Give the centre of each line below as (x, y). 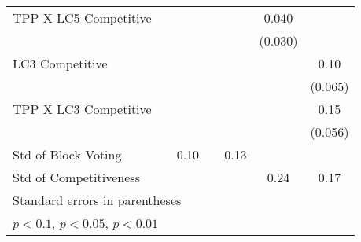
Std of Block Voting (67, 154)
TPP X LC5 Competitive (82, 18)
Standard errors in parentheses (97, 200)
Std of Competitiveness (76, 177)
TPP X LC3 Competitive (82, 109)
